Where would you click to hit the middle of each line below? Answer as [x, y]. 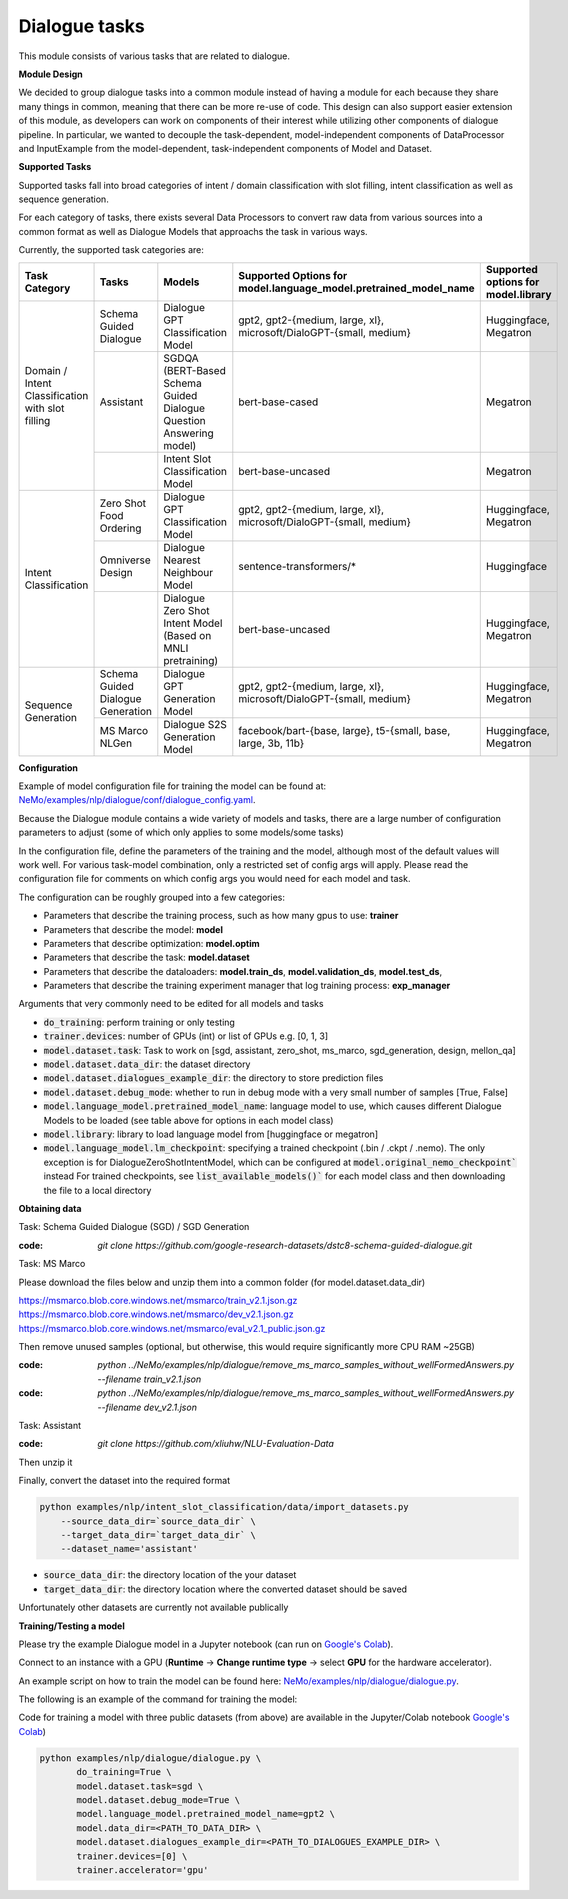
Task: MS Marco [52, 1264]
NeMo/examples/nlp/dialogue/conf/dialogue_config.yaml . [137, 800]
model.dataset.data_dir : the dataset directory [147, 1064]
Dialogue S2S [195, 724]
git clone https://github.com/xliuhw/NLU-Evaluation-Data [216, 1444]
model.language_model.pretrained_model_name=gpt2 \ [205, 1814]
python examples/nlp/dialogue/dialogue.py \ [150, 1758]
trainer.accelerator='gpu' [142, 1869]
